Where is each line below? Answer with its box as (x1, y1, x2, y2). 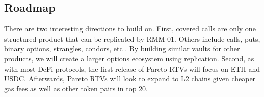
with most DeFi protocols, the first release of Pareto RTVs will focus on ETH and (4, 63, 260, 74)
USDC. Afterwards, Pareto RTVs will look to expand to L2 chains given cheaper (4, 73, 256, 84)
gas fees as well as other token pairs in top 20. (4, 83, 148, 93)
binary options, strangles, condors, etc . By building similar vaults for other (4, 43, 240, 54)
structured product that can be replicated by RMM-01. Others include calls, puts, (4, 33, 260, 44)
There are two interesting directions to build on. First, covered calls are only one (4, 23, 256, 34)
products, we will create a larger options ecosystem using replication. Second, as (4, 53, 254, 63)
